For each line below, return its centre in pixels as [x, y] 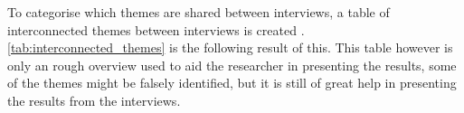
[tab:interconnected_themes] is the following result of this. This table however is [230, 47]
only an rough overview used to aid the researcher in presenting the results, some [232, 65]
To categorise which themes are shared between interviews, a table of [199, 12]
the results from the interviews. [94, 100]
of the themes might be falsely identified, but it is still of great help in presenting [232, 83]
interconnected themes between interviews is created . [156, 29]
